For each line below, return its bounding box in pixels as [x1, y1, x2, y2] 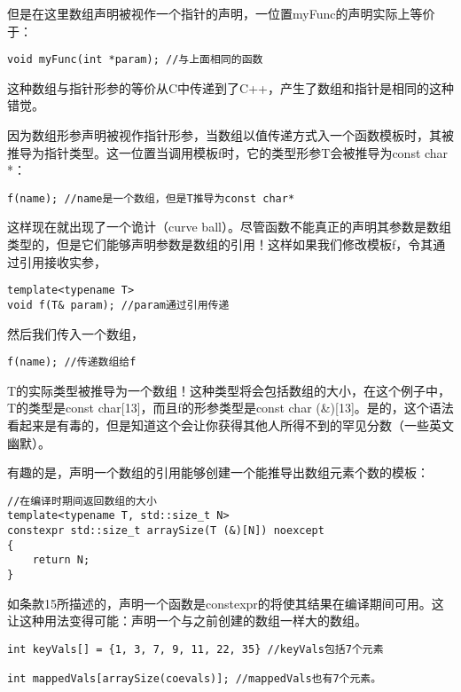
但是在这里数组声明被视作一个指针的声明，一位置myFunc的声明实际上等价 [7, 4, 435, 22]
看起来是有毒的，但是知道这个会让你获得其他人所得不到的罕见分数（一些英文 [7, 416, 454, 434]
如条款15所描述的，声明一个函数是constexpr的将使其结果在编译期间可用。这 [7, 594, 444, 612]
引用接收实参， [19, 252, 106, 271]
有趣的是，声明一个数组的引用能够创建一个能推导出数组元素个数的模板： [7, 463, 429, 482]
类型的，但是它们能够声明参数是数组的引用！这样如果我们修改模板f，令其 [7, 235, 434, 254]
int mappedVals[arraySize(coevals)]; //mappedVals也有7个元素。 [7, 672, 382, 686]
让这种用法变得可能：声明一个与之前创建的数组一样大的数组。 [7, 611, 367, 630]
